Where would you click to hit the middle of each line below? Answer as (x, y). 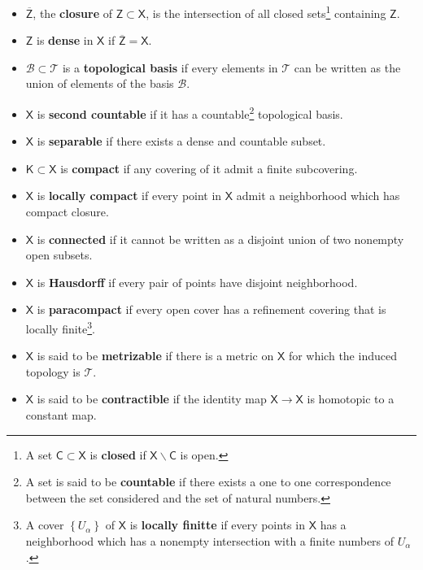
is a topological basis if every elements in (170, 67)
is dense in (65, 40)
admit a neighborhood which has (318, 196)
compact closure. (67, 212)
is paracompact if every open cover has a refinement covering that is (211, 309)
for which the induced (342, 356)
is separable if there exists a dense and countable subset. (181, 141)
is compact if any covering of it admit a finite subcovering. (209, 168)
